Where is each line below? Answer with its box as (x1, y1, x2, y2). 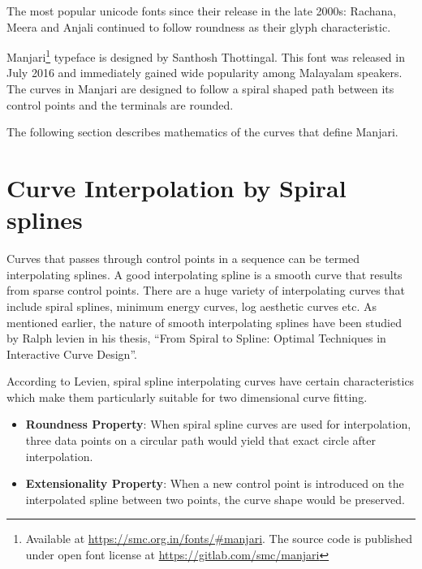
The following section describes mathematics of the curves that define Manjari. (6, 123, 398, 140)
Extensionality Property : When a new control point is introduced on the (25, 475, 404, 492)
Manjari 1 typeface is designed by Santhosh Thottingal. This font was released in (6, 46, 405, 65)
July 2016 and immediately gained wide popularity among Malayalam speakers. (6, 64, 403, 81)
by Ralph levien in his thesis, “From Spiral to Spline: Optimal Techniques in (6, 330, 386, 347)
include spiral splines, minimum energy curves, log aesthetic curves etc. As (6, 297, 377, 314)
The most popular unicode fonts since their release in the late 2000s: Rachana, (6, 2, 397, 19)
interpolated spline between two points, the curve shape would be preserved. (25, 490, 405, 507)
